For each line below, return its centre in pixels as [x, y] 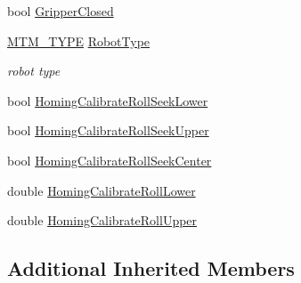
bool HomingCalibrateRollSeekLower [108, 100]
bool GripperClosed [61, 11]
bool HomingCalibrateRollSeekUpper [108, 130]
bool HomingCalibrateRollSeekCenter [110, 160]
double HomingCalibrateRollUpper [102, 220]
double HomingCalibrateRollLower [102, 190]
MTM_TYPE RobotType [79, 40]
